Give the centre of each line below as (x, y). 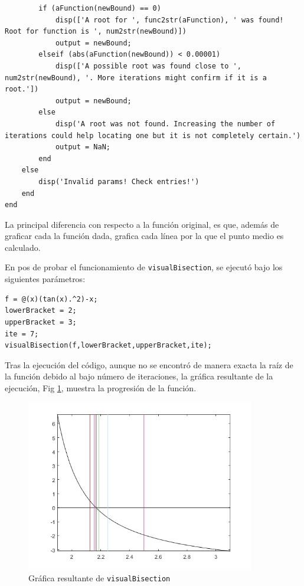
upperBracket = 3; (41, 322)
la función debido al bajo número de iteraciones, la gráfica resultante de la (139, 376)
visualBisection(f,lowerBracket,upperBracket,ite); (108, 346)
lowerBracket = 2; (41, 311)
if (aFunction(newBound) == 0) (100, 8)
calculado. (23, 247)
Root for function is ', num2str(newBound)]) (96, 32)
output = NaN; (83, 147)
